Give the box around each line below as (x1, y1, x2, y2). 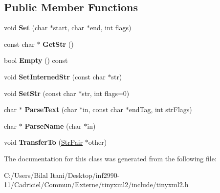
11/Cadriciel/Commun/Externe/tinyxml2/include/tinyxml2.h (4, 179, 189, 190)
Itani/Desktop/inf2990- (50, 170, 120, 180)
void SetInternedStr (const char (4, 71, 106, 81)
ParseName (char (24, 120, 82, 131)
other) (88, 137, 107, 147)
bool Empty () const (4, 55, 68, 65)
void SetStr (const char (4, 88, 76, 98)
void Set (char (4, 22, 48, 33)
